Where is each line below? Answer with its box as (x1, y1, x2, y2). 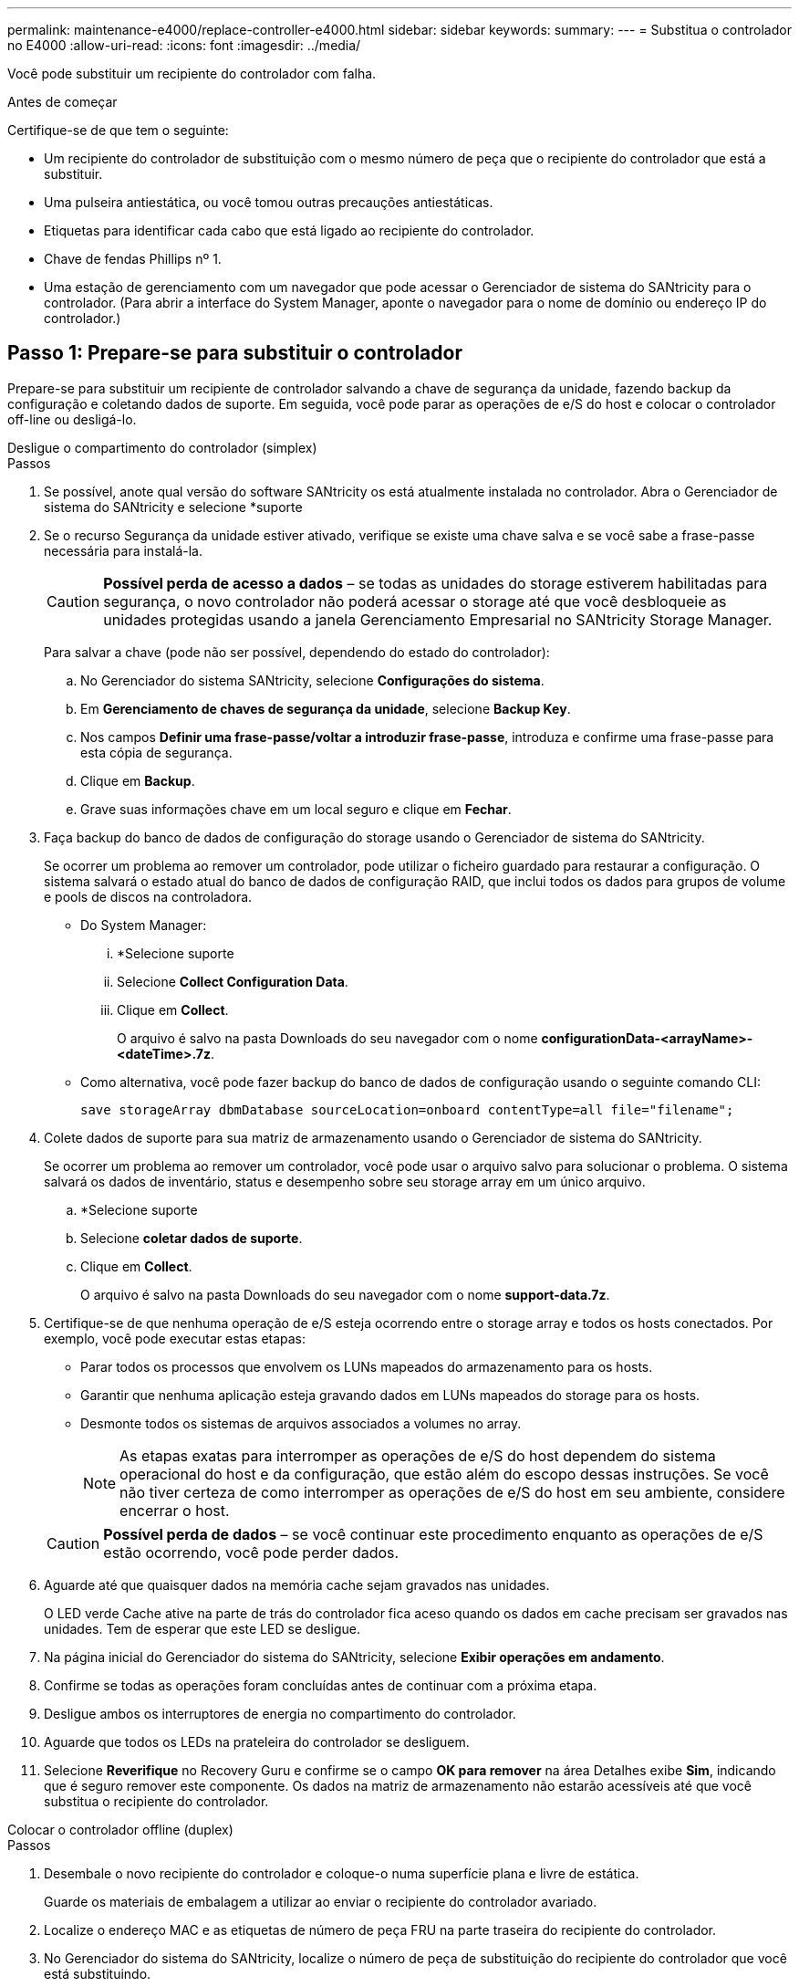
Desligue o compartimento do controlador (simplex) (7, 439, 317, 455)
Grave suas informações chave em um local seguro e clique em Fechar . (80, 800, 512, 817)
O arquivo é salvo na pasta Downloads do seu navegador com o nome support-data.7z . (80, 1286, 610, 1302)
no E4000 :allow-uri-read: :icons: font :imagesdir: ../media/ (7, 37, 361, 53)
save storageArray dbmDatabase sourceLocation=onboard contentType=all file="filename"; (80, 1102, 734, 1117)
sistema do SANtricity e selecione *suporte (44, 498, 303, 515)
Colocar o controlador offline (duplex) (7, 1821, 233, 1837)
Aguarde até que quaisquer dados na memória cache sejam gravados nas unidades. (44, 1576, 550, 1593)
